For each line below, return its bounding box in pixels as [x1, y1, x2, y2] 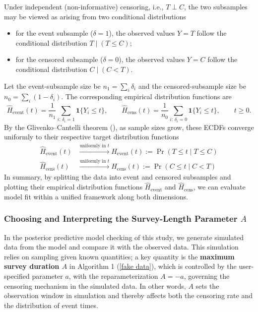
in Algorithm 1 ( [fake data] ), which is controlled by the [69, 261, 237, 271]
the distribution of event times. [4, 300, 98, 310]
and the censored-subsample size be [138, 80, 246, 91]
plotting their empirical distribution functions [4, 182, 143, 192]
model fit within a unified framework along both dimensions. [4, 191, 188, 201]
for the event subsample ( [15, 28, 93, 38]
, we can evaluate [193, 182, 246, 192]
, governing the [184, 271, 230, 281]
